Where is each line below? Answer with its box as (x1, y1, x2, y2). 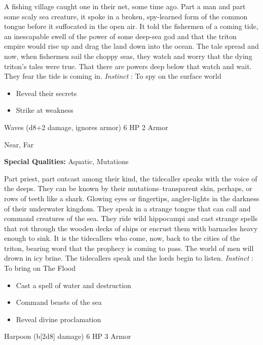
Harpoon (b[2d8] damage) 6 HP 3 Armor (4, 331, 131, 341)
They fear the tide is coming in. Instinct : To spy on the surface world (4, 71, 221, 81)
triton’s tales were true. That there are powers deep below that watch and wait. (4, 60, 252, 71)
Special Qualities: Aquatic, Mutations (4, 156, 129, 167)
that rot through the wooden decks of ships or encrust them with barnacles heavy (4, 223, 258, 233)
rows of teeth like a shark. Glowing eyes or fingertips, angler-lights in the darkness (4, 193, 259, 203)
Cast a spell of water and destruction (16, 279, 131, 290)
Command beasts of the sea (16, 297, 102, 307)
